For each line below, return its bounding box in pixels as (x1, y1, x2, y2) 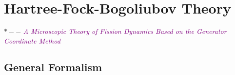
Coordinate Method (4, 35, 60, 45)
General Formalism (4, 59, 102, 74)
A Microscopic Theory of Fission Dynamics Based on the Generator (23, 26, 227, 36)
